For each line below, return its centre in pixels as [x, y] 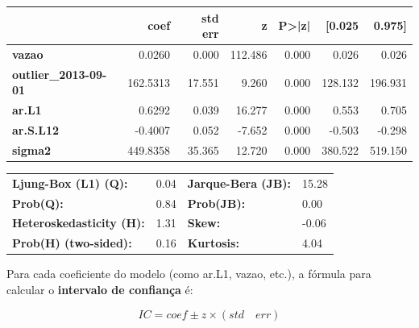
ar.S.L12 [36, 130]
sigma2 [32, 149]
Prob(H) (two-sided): [72, 243]
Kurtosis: [213, 243]
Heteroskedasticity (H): [79, 223]
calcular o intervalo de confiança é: [100, 289]
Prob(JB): [216, 203]
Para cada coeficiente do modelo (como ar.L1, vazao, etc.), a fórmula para [189, 274]
